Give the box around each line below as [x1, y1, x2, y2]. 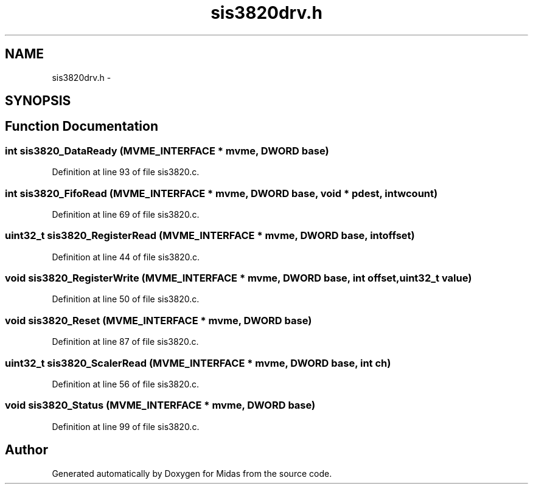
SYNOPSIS [5, 93, 71, 109]
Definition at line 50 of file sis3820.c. [52, 294, 200, 305]
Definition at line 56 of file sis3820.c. [52, 378, 200, 389]
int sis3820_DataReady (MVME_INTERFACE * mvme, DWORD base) [5, 144, 329, 157]
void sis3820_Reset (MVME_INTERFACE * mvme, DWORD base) [5, 314, 312, 327]
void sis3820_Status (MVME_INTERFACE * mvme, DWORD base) [5, 399, 316, 412]
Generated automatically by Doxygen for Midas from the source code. [52, 468, 332, 479]
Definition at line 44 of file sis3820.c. [52, 251, 200, 262]
